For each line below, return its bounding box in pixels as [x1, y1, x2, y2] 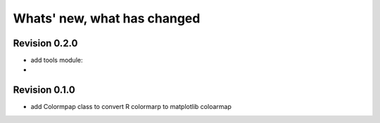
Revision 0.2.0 [13, 37, 78, 49]
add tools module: [30, 56, 83, 65]
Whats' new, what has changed [13, 11, 201, 26]
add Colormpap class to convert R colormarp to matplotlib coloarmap [30, 103, 232, 111]
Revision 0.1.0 [13, 84, 75, 96]
